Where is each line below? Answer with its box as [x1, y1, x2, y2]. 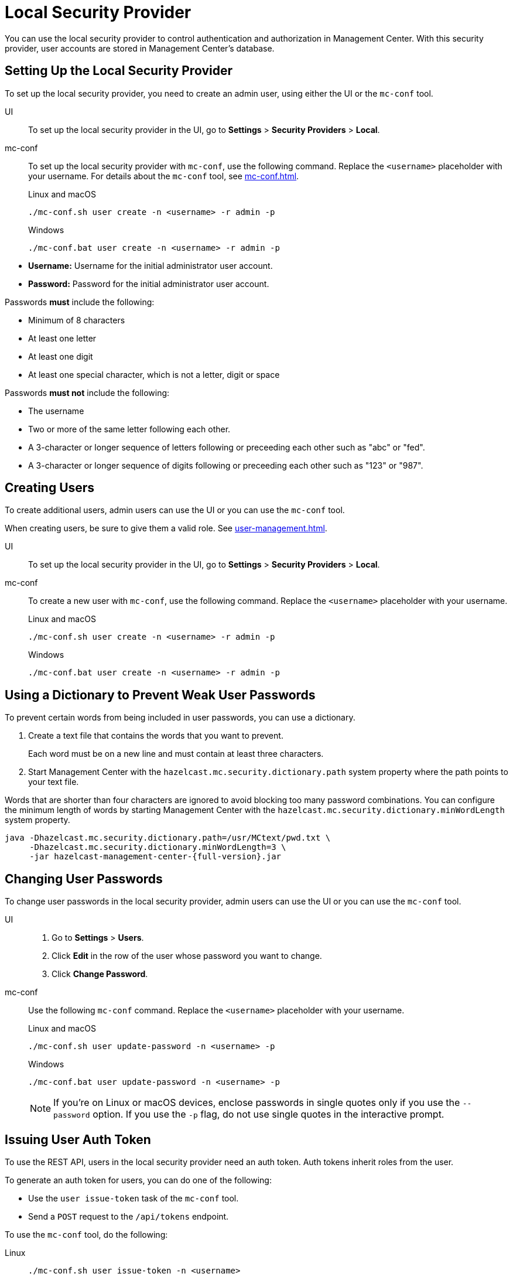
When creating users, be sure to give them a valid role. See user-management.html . [5, 523, 327, 534]
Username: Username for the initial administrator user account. [28, 260, 273, 271]
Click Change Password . [52, 969, 148, 979]
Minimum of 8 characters [28, 315, 125, 325]
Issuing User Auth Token [5, 1132, 151, 1147]
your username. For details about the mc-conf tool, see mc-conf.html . [28, 170, 299, 181]
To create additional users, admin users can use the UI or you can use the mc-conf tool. [5, 505, 345, 515]
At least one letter [28, 333, 97, 343]
